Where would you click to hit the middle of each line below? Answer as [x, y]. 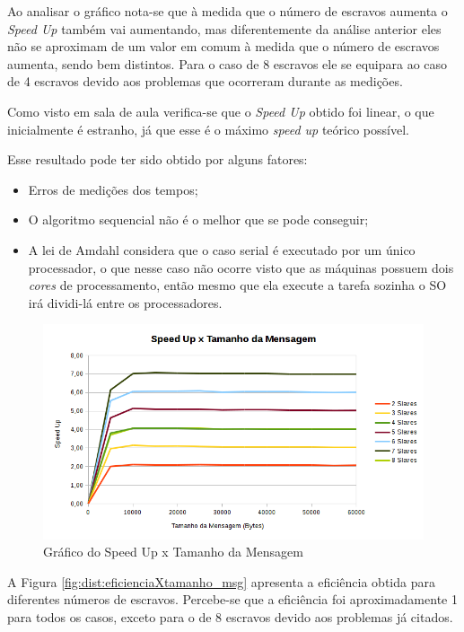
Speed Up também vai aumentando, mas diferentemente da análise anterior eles [224, 28]
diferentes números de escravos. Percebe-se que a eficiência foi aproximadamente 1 [232, 599]
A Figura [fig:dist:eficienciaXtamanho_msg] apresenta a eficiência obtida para [221, 581]
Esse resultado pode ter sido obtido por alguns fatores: [158, 159]
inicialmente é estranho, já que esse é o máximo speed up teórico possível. [208, 129]
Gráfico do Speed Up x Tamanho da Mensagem [173, 552]
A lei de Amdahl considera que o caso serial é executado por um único [222, 249]
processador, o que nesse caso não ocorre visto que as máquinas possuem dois [241, 267]
